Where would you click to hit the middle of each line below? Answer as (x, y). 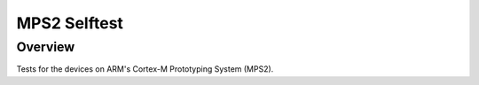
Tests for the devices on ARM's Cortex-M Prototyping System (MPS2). (145, 69)
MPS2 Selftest (70, 23)
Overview (46, 47)
